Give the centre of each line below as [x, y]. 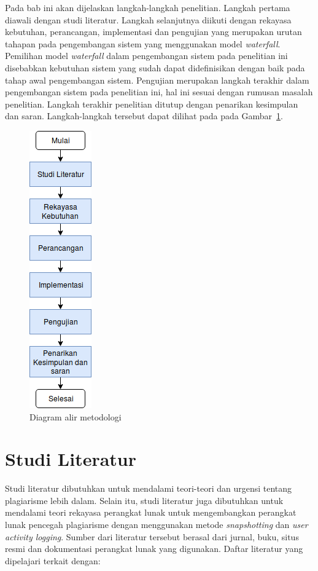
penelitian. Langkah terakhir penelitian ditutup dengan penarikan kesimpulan [152, 104]
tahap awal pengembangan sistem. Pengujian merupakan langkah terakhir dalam [157, 80]
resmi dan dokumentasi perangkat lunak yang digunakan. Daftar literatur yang [154, 549]
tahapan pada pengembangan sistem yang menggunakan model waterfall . [143, 43]
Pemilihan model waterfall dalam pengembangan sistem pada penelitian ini [146, 56]
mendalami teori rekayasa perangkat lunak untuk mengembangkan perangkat [151, 512]
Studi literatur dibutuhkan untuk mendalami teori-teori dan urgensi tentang [149, 488]
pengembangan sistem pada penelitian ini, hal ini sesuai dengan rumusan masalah [159, 92]
